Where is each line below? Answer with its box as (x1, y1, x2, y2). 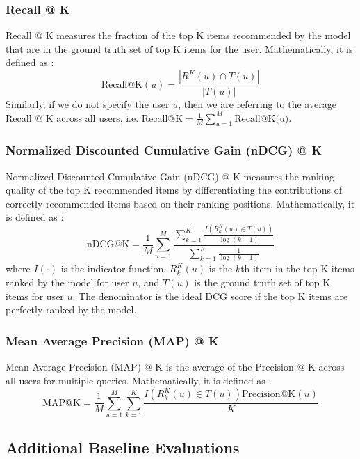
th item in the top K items (240, 261, 354, 276)
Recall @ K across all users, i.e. (6, 110, 139, 125)
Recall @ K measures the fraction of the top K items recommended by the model (6, 28, 351, 42)
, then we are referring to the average (178, 97, 336, 111)
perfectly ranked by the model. (6, 302, 137, 317)
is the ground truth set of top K (194, 274, 331, 289)
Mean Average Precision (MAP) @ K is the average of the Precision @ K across (6, 359, 345, 373)
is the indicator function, (60, 261, 167, 276)
